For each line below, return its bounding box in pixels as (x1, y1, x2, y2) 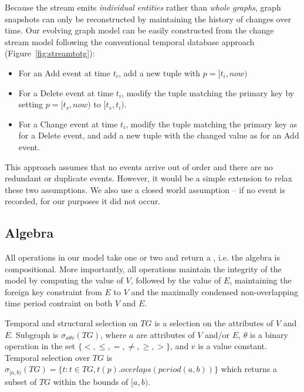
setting (18, 98, 43, 110)
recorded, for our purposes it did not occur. (5, 195, 161, 207)
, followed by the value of (130, 274, 221, 286)
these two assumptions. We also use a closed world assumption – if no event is (5, 183, 285, 195)
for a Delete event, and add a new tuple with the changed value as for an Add (18, 129, 299, 141)
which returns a (221, 363, 278, 375)
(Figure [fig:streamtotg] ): (5, 47, 95, 59)
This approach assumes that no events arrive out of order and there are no (5, 160, 273, 173)
